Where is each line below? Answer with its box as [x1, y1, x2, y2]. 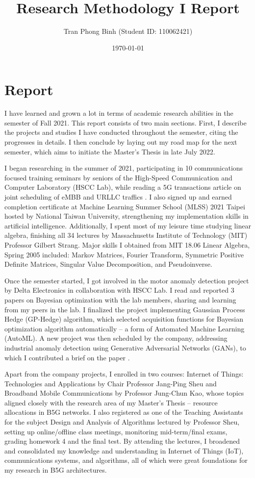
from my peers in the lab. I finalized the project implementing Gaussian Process [4, 304, 245, 314]
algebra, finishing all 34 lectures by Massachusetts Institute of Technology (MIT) [4, 230, 248, 240]
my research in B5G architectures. [4, 465, 107, 475]
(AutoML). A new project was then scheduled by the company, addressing [4, 333, 228, 343]
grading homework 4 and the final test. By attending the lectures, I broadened [4, 436, 240, 446]
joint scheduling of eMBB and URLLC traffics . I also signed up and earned [4, 192, 232, 201]
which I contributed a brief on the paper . [4, 352, 130, 362]
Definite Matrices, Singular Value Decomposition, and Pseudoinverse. [4, 259, 212, 269]
